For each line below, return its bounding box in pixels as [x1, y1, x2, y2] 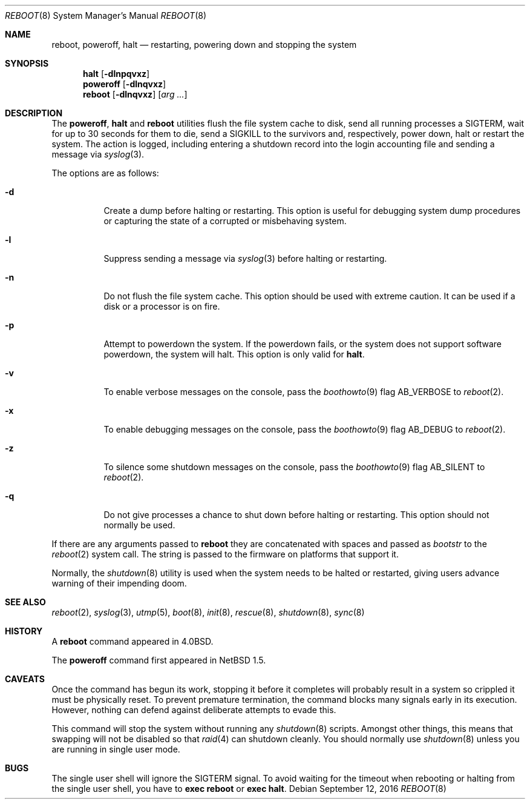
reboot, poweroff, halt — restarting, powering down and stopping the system [51, 39, 357, 50]
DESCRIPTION [5, 108, 63, 118]
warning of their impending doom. [51, 578, 187, 588]
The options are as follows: [51, 168, 159, 178]
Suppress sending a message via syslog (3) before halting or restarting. [103, 253, 387, 264]
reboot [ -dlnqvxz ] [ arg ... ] [83, 89, 188, 99]
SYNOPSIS [5, 58, 49, 68]
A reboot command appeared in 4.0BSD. [51, 636, 214, 646]
